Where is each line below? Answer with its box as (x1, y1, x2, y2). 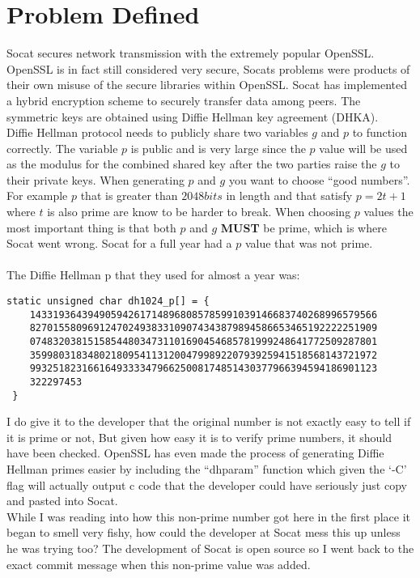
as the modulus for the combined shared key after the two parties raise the (6, 155, 377, 172)
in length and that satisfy (226, 187, 353, 204)
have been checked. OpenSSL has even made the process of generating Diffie (6, 444, 384, 461)
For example (6, 187, 68, 204)
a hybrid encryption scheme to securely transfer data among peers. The (6, 91, 361, 108)
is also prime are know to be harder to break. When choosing (47, 203, 351, 220)
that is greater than (80, 187, 178, 204)
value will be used (319, 139, 408, 156)
